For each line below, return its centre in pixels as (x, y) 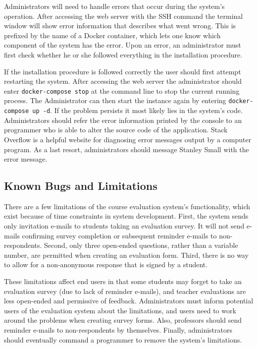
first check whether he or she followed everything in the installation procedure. (123, 54)
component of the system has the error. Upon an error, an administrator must (123, 45)
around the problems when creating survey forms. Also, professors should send (123, 320)
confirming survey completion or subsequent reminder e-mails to (119, 235)
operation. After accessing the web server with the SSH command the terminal (124, 16)
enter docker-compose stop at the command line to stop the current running (122, 90)
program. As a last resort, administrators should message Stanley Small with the (127, 149)
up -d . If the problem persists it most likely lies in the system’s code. (137, 110)
